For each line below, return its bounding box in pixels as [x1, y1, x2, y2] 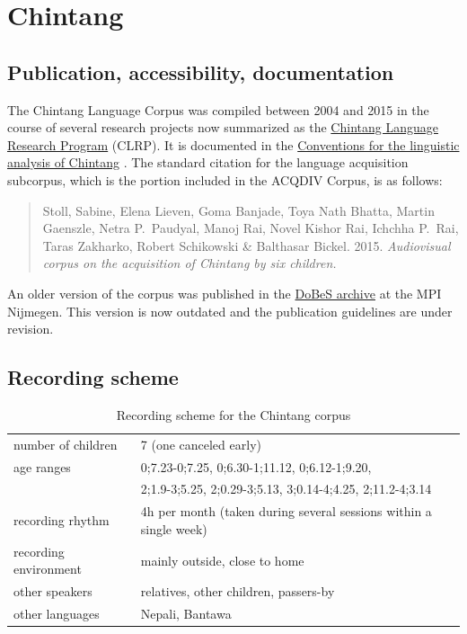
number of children [13, 434, 118, 453]
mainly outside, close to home [140, 550, 304, 569]
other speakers [13, 582, 93, 601]
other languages [13, 604, 100, 622]
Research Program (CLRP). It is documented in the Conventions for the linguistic [7, 135, 460, 154]
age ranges [13, 457, 71, 476]
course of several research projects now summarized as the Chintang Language [7, 118, 438, 137]
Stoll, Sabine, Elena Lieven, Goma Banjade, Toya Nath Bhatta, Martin [42, 201, 435, 219]
